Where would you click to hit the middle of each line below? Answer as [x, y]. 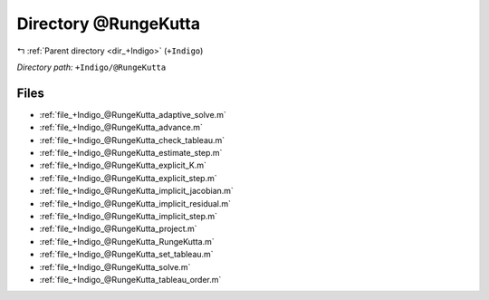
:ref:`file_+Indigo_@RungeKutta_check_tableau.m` [132, 140]
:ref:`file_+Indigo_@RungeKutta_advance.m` [121, 128]
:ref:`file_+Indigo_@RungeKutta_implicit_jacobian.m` [137, 191]
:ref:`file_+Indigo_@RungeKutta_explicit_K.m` [123, 165]
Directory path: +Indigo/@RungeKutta [91, 67]
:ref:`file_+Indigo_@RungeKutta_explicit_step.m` [128, 178]
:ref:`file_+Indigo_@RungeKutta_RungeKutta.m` [127, 241]
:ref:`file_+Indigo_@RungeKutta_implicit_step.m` [128, 216]
